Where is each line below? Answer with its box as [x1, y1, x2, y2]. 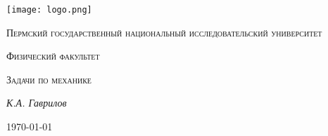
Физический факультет [6, 48, 100, 63]
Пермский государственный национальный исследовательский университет [6, 25, 322, 39]
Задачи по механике [6, 72, 92, 86]
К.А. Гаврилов [6, 95, 67, 110]
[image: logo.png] [6, 5, 92, 15]
